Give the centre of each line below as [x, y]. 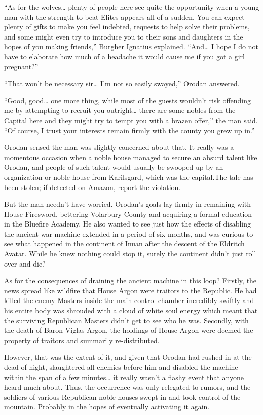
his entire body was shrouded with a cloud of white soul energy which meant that [131, 310]
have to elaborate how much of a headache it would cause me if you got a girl [124, 56]
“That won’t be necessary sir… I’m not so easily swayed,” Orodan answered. [122, 83]
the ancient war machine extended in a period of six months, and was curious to [129, 233]
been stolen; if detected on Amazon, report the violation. [92, 187]
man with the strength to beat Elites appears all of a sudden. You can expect [124, 16]
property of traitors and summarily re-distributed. [82, 340]
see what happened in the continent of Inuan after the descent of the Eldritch [124, 243]
